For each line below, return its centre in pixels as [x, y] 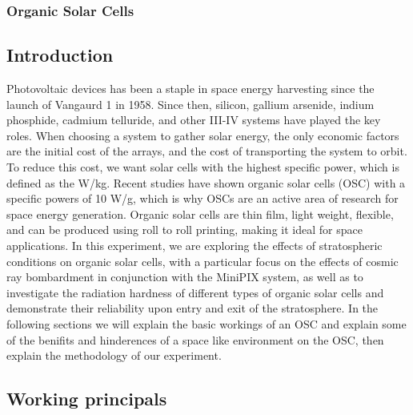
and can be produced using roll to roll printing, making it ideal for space [184, 230]
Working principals [87, 399]
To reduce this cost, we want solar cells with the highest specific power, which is [203, 167]
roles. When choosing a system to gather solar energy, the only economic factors [203, 135]
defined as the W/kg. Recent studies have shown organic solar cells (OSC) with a [206, 182]
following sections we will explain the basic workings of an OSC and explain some [206, 323]
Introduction [60, 55]
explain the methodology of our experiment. [114, 355]
